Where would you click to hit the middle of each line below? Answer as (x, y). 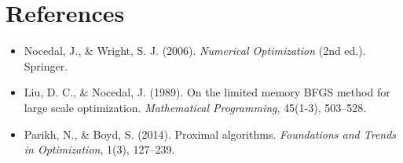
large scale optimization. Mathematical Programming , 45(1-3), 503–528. (195, 107)
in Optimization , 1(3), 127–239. (99, 149)
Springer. (46, 65)
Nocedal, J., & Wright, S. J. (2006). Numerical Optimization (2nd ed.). (195, 51)
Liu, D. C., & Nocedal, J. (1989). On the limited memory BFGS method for (207, 92)
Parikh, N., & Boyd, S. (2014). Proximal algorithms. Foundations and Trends (210, 134)
